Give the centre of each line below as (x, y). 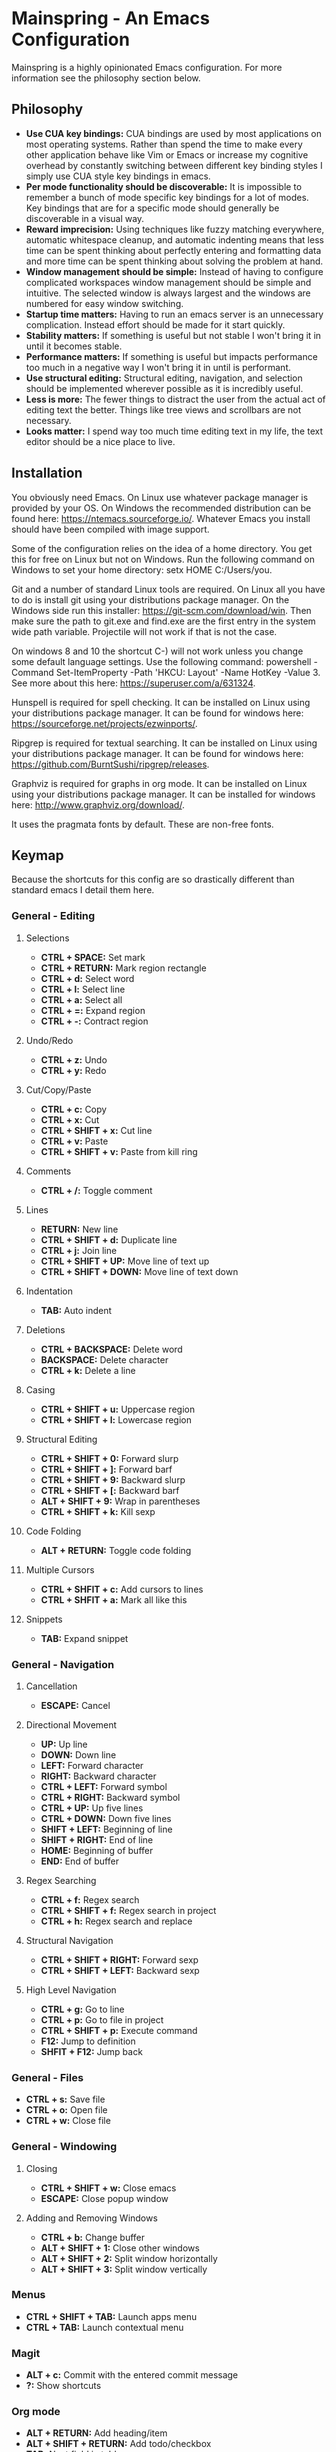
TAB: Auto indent (76, 1310)
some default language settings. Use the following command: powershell (161, 661)
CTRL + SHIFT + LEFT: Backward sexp (120, 1970)
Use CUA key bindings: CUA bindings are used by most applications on (174, 133)
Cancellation (51, 1686)
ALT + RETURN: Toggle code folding (116, 1550)
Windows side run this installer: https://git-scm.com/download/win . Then (161, 610)
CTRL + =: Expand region (93, 1010)
